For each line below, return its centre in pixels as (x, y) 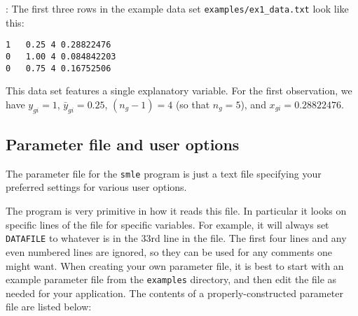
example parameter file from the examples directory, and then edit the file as (171, 279)
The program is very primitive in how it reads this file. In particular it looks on (176, 211)
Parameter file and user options (123, 144)
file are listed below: (49, 307)
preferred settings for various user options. (96, 187)
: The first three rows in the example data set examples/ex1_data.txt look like (177, 8)
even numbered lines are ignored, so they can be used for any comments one (169, 251)
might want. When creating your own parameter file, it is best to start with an (175, 265)
